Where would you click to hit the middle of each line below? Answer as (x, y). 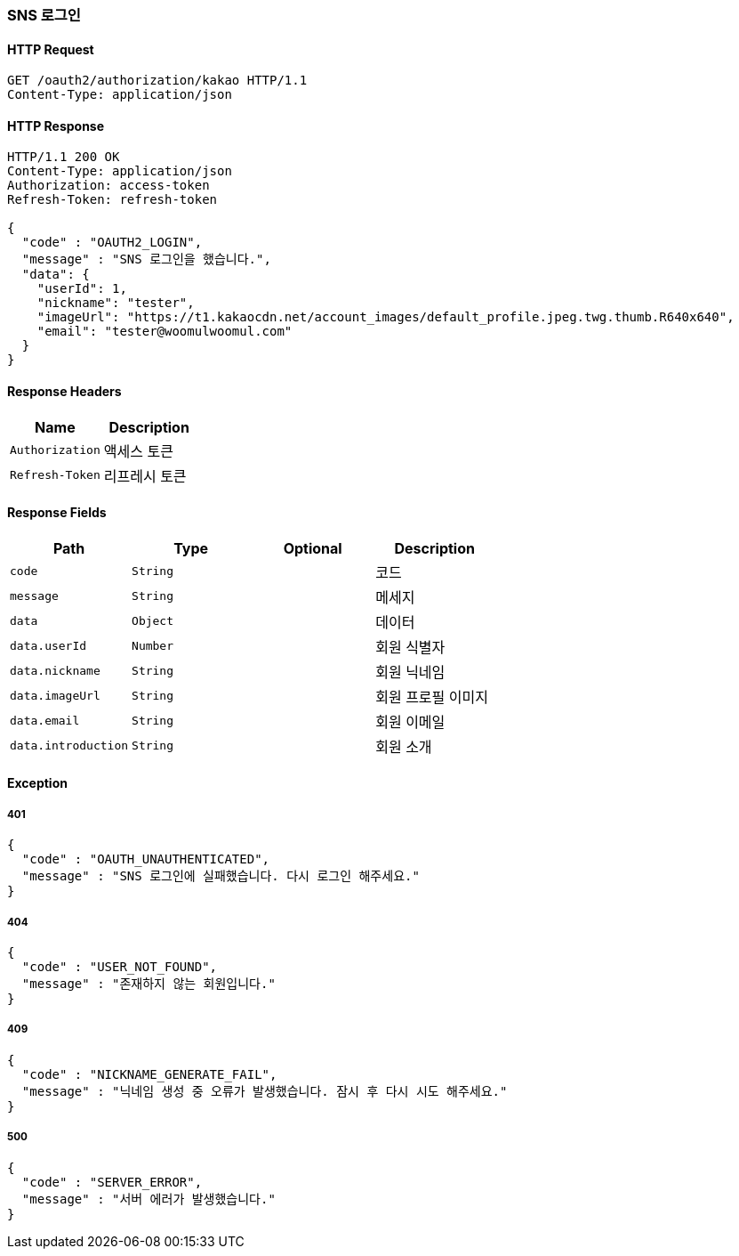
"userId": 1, (82, 289)
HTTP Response (56, 126)
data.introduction (69, 746)
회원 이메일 (410, 721)
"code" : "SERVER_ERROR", (112, 1182)
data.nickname (55, 671)
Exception (37, 783)
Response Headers (64, 392)
